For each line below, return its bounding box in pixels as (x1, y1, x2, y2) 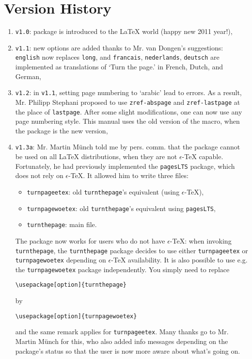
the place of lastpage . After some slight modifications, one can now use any (15, 106, 242, 116)
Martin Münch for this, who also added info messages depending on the (15, 336, 228, 346)
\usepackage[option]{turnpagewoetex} (15, 312, 137, 320)
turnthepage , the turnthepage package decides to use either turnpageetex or (15, 245, 248, 255)
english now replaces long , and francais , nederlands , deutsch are (15, 52, 220, 62)
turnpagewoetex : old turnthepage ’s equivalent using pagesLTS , (27, 203, 216, 213)
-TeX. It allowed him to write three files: (68, 170, 189, 180)
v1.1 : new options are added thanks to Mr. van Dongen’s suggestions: (15, 42, 223, 52)
